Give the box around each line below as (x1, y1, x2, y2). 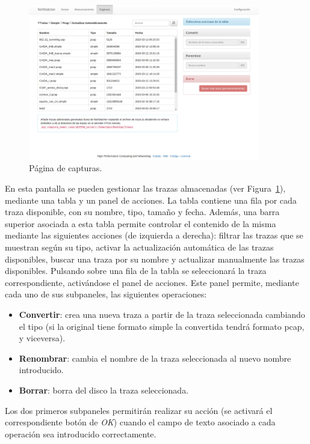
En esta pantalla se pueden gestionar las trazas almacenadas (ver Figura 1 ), (5, 182, 286, 195)
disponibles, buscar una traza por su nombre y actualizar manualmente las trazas (5, 252, 305, 265)
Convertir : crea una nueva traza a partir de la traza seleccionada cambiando (19, 308, 305, 320)
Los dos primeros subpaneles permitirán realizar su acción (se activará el (5, 404, 273, 416)
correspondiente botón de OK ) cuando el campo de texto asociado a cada (5, 416, 276, 428)
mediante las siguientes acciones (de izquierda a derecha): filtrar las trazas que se (5, 229, 303, 242)
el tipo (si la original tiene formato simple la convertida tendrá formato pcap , (19, 320, 305, 332)
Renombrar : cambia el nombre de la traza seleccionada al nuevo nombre (19, 351, 291, 364)
